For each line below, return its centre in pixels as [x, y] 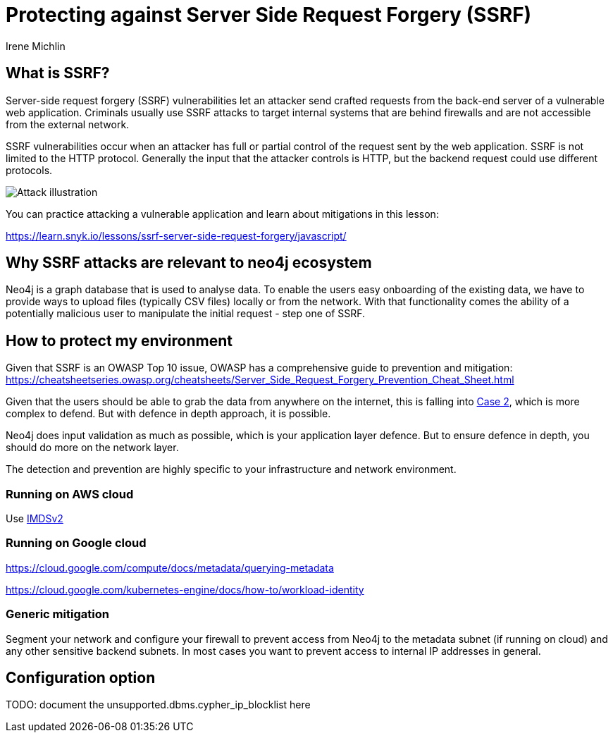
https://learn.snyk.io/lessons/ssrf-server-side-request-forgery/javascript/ [176, 235]
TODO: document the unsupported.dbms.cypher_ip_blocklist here [158, 705]
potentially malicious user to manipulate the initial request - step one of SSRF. [186, 314]
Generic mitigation [57, 614]
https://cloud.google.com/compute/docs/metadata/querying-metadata [170, 567]
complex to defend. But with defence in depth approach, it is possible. [168, 414]
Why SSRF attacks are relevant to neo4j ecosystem [189, 263]
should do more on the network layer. [92, 448]
